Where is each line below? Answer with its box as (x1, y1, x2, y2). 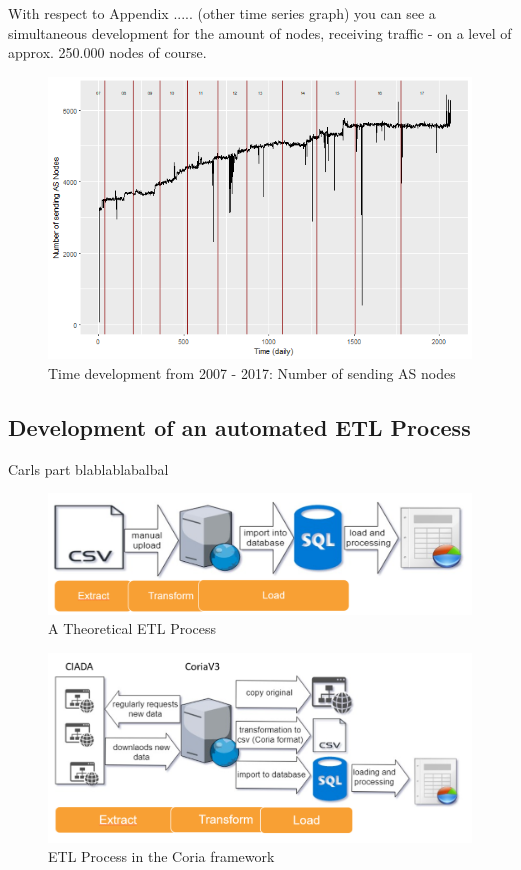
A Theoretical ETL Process (48, 618, 217, 639)
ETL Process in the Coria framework (48, 846, 275, 867)
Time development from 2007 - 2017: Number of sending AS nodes (48, 363, 456, 384)
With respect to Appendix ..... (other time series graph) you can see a (8, 3, 436, 23)
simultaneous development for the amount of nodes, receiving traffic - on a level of (8, 22, 512, 43)
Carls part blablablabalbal (8, 458, 169, 479)
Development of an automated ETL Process (8, 412, 471, 443)
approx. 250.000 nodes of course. (8, 42, 207, 63)
